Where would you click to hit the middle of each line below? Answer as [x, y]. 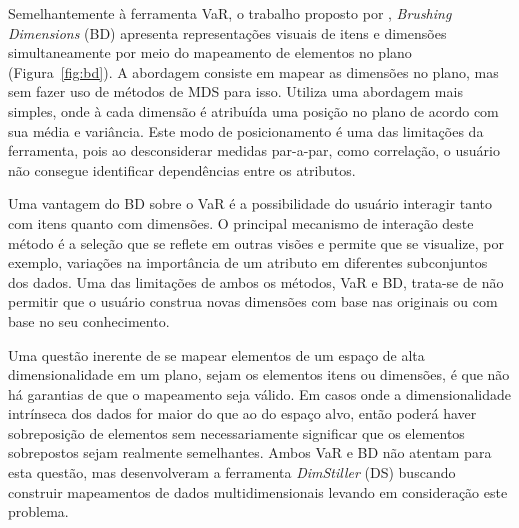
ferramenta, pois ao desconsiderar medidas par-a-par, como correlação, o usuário [254, 150]
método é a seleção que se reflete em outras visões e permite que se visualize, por [256, 242]
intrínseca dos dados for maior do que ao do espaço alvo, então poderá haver [242, 413]
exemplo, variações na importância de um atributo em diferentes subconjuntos [248, 262]
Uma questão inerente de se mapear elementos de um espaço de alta [216, 354]
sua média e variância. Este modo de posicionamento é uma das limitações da [246, 130]
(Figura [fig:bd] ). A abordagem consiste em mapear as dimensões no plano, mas [253, 71]
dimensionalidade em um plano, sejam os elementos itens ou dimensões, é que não [259, 374]
